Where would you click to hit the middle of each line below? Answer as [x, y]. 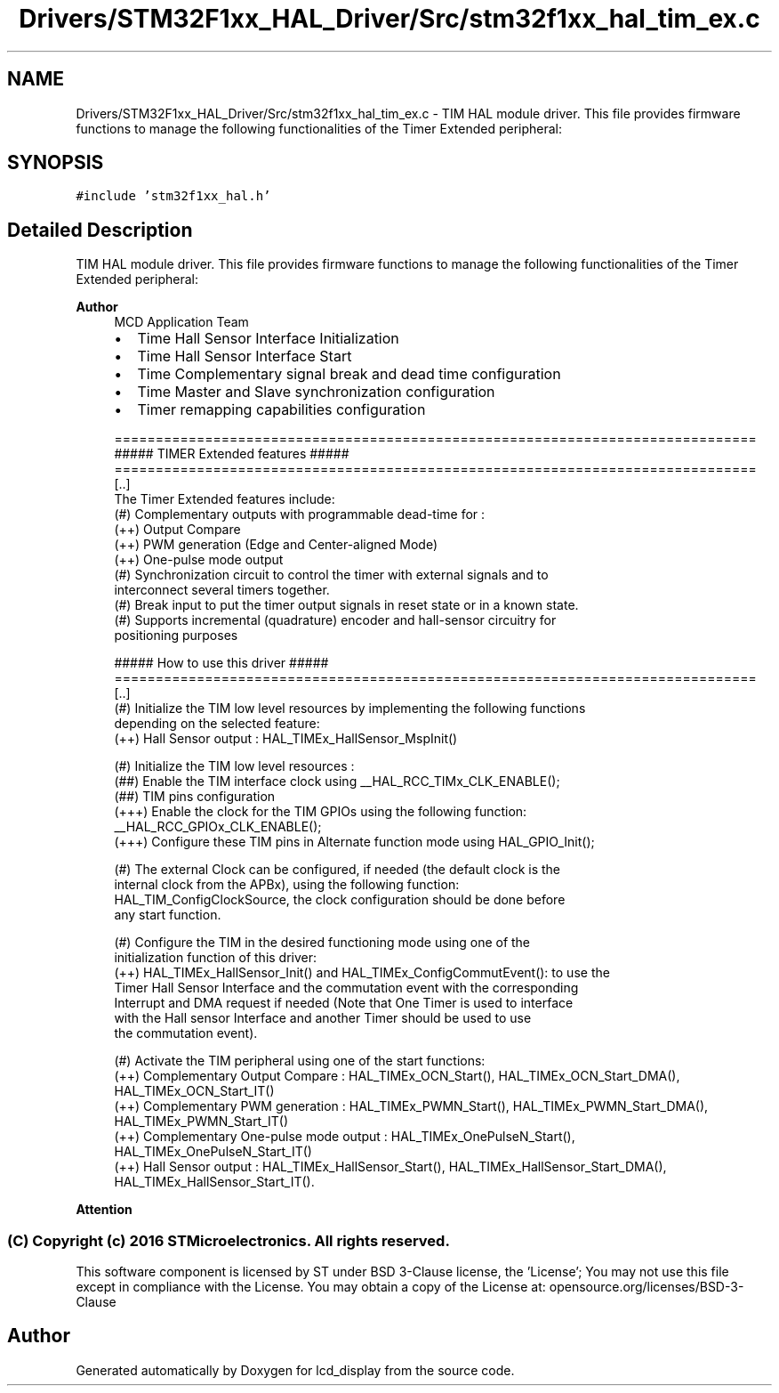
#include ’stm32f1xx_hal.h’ [173, 196]
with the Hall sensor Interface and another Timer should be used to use [323, 1018]
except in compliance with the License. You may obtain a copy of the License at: [311, 1287]
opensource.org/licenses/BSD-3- [646, 1287]
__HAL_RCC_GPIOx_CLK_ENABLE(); [218, 827]
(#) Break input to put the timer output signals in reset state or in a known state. [346, 605]
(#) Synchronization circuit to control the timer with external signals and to [331, 575]
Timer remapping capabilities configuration [281, 410]
